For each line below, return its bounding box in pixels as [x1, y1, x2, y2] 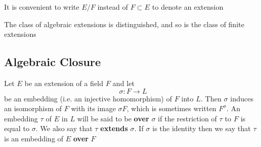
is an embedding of [4, 133, 63, 143]
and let [113, 77, 135, 88]
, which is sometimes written [126, 103, 216, 114]
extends [100, 123, 128, 134]
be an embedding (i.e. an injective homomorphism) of [4, 93, 172, 103]
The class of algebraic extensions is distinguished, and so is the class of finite [4, 18, 245, 29]
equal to [4, 123, 30, 134]
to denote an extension [152, 2, 224, 12]
